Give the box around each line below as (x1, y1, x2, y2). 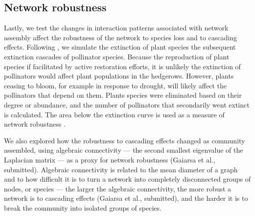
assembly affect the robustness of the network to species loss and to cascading (4, 32, 237, 42)
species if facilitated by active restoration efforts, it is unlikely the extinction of (4, 61, 241, 71)
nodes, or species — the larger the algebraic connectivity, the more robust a (4, 183, 232, 193)
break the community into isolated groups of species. (4, 202, 162, 213)
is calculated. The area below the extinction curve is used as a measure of (4, 109, 225, 119)
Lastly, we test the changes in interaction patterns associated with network (4, 23, 229, 33)
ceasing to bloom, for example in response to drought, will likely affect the (4, 80, 227, 90)
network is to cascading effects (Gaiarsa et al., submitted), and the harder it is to (4, 193, 248, 203)
